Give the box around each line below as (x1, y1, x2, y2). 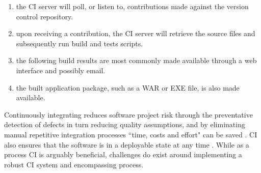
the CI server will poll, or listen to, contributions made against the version (16, 1, 249, 11)
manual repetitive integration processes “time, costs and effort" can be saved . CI (4, 129, 257, 139)
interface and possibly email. (16, 65, 106, 75)
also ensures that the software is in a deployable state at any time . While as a (4, 139, 249, 150)
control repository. (16, 11, 73, 21)
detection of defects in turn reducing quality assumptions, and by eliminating (4, 119, 245, 130)
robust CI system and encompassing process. (4, 159, 144, 169)
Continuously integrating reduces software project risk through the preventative (4, 109, 253, 120)
